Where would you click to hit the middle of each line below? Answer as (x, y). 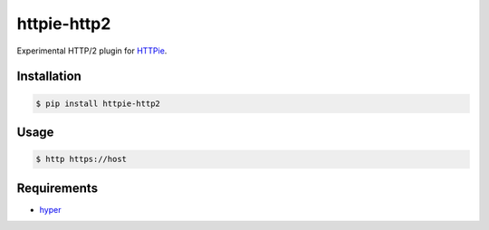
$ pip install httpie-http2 (98, 103)
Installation (49, 77)
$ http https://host (81, 159)
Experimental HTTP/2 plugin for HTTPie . (92, 51)
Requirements (58, 188)
